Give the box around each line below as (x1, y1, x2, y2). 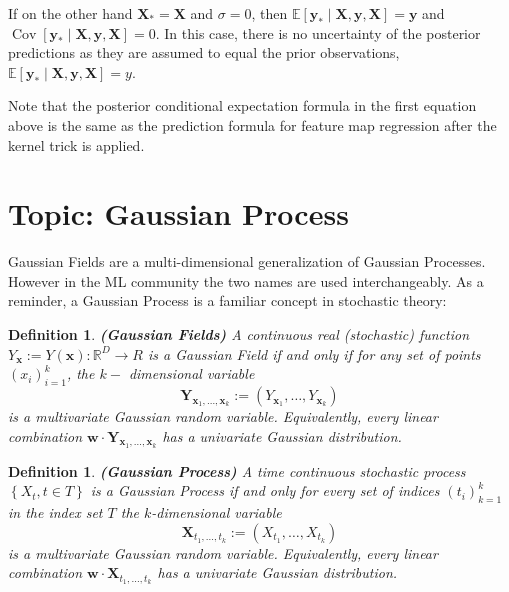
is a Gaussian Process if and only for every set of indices (90, 480, 440, 501)
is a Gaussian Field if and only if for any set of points (148, 343, 481, 364)
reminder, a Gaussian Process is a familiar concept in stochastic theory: (8, 290, 447, 311)
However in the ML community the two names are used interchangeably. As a (8, 270, 484, 291)
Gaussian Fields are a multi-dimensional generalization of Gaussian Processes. (8, 251, 486, 272)
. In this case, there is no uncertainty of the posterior (155, 22, 481, 43)
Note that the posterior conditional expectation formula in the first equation (8, 95, 477, 116)
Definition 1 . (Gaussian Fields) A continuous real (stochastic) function (8, 324, 470, 345)
